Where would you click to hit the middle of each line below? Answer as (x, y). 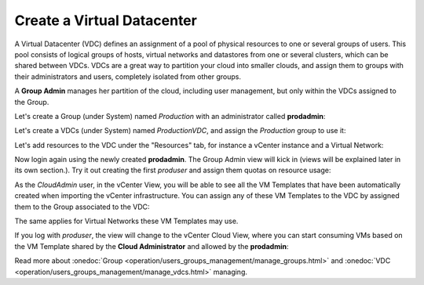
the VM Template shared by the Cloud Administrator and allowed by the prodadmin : (152, 246)
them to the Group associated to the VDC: (82, 207)
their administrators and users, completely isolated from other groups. (128, 76)
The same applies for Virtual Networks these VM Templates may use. (126, 221)
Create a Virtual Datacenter (106, 20)
